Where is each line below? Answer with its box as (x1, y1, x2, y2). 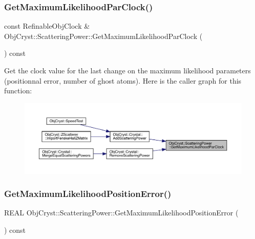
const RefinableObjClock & (4, 21, 90, 31)
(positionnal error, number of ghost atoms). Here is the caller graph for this (4, 75, 242, 86)
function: (4, 85, 32, 96)
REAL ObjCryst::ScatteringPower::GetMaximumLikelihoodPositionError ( (4, 207, 239, 218)
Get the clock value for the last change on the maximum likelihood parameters (4, 65, 251, 75)
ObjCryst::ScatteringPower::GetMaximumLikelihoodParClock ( (4, 30, 203, 41)
